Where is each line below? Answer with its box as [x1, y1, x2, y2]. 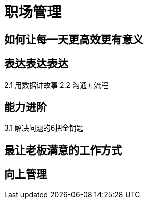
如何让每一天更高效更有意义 [4, 33, 143, 46]
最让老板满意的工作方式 [4, 143, 122, 157]
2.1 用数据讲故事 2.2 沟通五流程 [4, 80, 108, 89]
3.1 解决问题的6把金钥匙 [4, 123, 84, 133]
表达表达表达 [4, 57, 68, 70]
